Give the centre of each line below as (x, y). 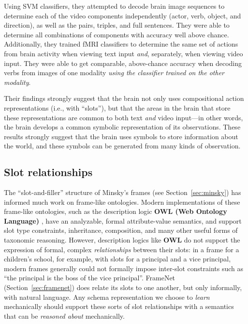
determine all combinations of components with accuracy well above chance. (117, 34)
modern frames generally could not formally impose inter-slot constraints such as (124, 268)
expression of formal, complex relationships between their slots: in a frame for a (122, 249)
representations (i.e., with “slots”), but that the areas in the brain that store (117, 107)
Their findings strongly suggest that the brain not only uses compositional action (124, 98)
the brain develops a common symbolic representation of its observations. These (122, 127)
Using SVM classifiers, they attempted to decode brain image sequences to (114, 6)
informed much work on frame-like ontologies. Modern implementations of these (122, 202)
